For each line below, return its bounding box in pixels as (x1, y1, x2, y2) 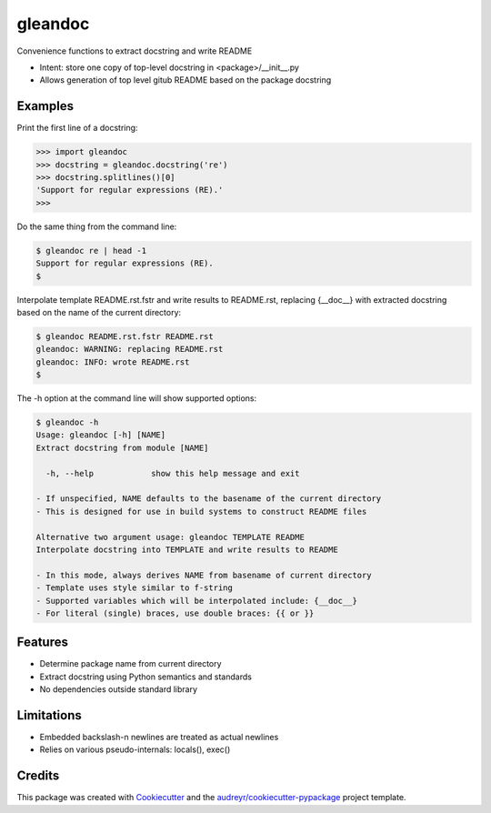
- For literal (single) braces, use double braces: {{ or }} (35, 607, 315, 618)
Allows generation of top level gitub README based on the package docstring (39, 75, 332, 85)
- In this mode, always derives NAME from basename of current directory (35, 569, 372, 580)
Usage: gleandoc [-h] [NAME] (35, 430, 166, 440)
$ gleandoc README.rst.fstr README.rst (35, 331, 214, 341)
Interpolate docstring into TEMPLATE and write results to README (35, 544, 338, 555)
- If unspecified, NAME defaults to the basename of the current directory (35, 494, 382, 504)
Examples (16, 98, 75, 114)
